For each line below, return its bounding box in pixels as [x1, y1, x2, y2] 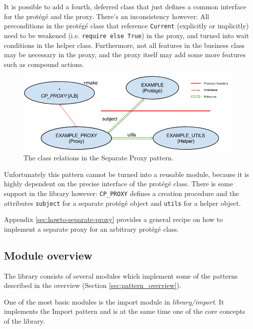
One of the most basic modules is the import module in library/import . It [4, 296, 224, 307]
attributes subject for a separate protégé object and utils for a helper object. [4, 197, 241, 208]
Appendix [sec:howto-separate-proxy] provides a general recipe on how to [4, 214, 223, 224]
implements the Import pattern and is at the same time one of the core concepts [4, 306, 245, 316]
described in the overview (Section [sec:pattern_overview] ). [4, 280, 181, 290]
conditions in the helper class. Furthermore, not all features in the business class [4, 40, 245, 50]
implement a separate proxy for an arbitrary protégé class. [4, 223, 179, 234]
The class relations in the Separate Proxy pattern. [23, 153, 174, 163]
